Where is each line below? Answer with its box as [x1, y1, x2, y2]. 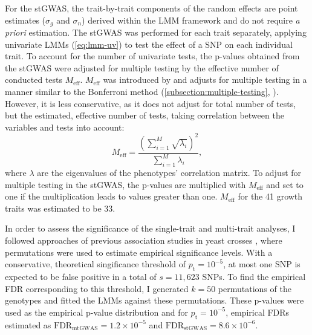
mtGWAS [72, 325, 98, 332]
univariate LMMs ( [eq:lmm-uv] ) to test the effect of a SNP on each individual [5, 37, 293, 50]
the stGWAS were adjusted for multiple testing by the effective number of [5, 61, 279, 74]
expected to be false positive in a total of [5, 270, 157, 283]
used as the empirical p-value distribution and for [5, 305, 188, 318]
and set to [266, 178, 304, 190]
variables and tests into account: [5, 120, 125, 133]
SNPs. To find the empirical [202, 270, 306, 283]
